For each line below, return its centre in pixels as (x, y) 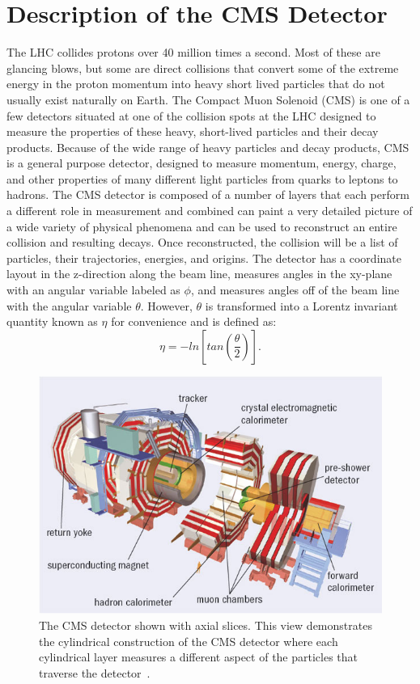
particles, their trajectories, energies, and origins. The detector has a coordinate (204, 258)
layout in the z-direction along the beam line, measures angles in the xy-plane (199, 274)
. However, (166, 305)
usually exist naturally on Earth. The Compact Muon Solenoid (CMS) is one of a (208, 99)
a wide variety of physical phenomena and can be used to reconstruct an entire (202, 226)
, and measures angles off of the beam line (295, 290)
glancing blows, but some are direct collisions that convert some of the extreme (203, 68)
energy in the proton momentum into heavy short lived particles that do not (196, 84)
